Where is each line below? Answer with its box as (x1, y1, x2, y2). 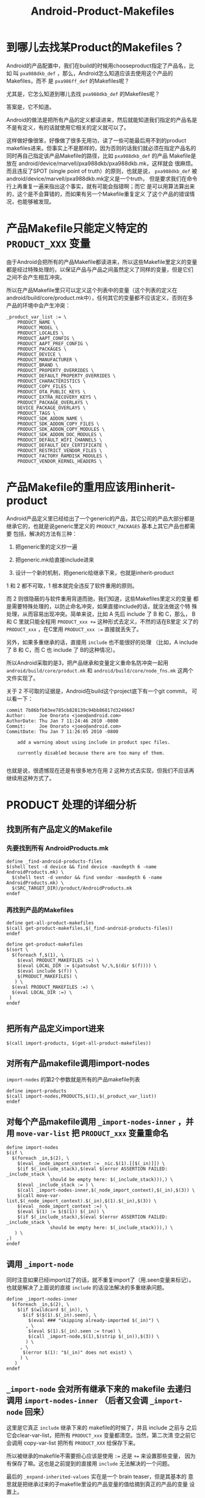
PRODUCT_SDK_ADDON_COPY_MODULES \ (17, 426, 105, 432)
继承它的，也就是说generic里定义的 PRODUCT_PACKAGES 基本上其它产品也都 (6, 522, 190, 530)
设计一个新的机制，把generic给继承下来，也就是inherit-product (15, 569, 174, 576)
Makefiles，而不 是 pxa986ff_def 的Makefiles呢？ (6, 77, 130, 84)
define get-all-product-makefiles (6, 919, 95, 926)
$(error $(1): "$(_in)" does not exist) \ (22, 1350, 132, 1356)
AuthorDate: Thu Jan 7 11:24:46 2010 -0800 (6, 718, 119, 724)
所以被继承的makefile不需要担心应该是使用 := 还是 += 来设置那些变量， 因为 (6, 1452, 196, 1460)
